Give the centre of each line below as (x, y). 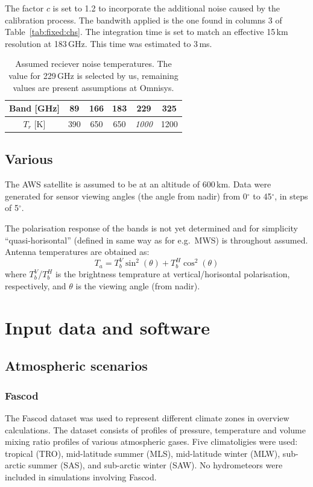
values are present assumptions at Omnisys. (93, 87)
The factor (24, 8)
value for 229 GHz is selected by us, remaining (93, 75)
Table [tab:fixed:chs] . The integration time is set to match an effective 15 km (147, 32)
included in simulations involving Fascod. (81, 476)
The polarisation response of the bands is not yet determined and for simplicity (151, 228)
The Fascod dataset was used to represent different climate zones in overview (147, 417)
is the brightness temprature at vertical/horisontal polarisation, (172, 274)
